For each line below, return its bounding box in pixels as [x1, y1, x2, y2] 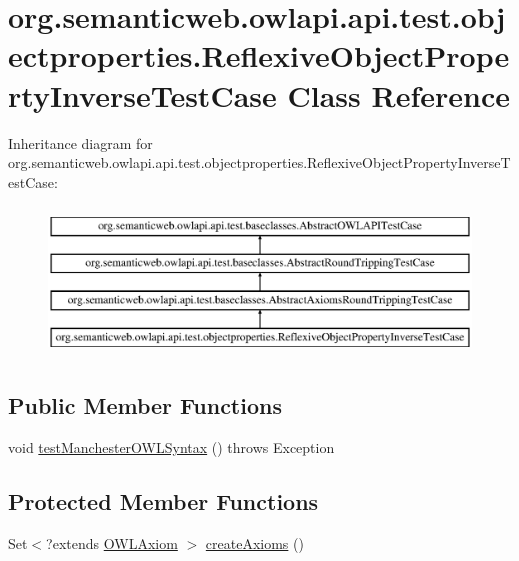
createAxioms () [205, 533, 304, 554]
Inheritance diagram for [8, 132, 153, 153]
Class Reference [287, 74, 510, 115]
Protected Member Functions [8, 486, 319, 517]
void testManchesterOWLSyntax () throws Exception [8, 437, 335, 458]
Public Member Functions [8, 390, 282, 421]
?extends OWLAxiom [46, 533, 178, 554]
